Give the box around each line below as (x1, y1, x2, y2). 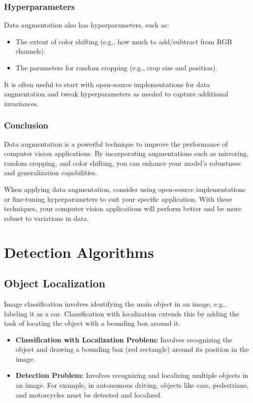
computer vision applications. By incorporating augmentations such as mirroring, (4, 148, 249, 158)
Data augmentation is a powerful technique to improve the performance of (4, 138, 228, 149)
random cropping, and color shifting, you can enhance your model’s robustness (4, 157, 241, 168)
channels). (15, 46, 46, 56)
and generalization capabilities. (4, 167, 97, 178)
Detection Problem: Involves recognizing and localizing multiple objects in (15, 370, 249, 380)
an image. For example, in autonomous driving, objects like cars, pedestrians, (15, 380, 249, 390)
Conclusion (4, 119, 48, 131)
